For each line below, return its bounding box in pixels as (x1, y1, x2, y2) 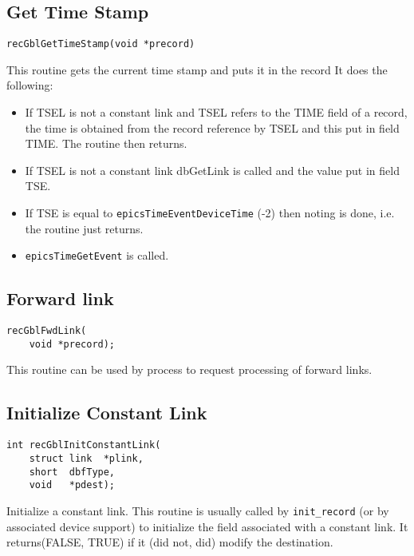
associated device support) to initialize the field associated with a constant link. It (6, 518, 408, 534)
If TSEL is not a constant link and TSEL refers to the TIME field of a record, (25, 104, 408, 121)
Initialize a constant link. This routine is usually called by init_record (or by (6, 502, 389, 518)
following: (6, 77, 53, 93)
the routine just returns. (25, 220, 144, 236)
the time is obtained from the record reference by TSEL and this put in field (25, 119, 400, 136)
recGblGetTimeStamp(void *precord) (6, 38, 195, 50)
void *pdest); (29, 479, 116, 491)
